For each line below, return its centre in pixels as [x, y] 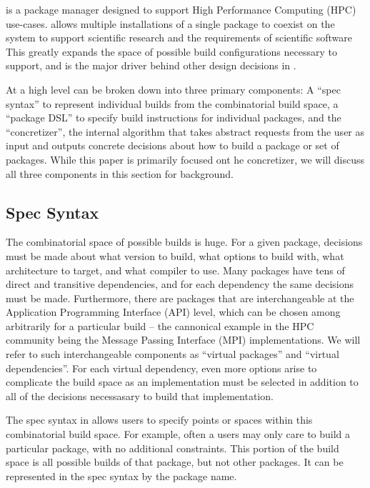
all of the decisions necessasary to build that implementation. [140, 395]
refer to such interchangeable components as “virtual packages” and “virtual [172, 354]
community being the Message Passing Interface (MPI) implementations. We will [183, 340]
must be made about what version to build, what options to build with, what [175, 255]
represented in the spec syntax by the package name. [121, 475]
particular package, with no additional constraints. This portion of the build [172, 448]
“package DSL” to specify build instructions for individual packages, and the [174, 118]
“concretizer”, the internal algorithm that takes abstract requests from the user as [185, 131]
